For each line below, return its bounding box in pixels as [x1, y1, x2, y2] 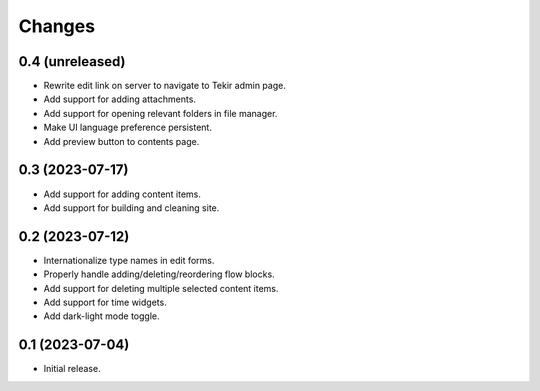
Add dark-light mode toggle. [43, 310, 160, 322]
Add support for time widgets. [43, 296, 167, 308]
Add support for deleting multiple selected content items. [43, 282, 279, 294]
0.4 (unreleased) [18, 53, 126, 70]
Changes [18, 15, 95, 37]
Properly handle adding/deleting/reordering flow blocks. [43, 268, 275, 280]
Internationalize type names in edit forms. [43, 254, 215, 266]
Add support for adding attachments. [43, 93, 197, 105]
